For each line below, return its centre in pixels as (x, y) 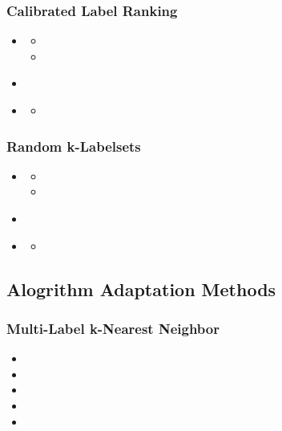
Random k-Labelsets (74, 146)
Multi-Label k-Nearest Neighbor (113, 328)
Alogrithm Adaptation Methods (141, 289)
